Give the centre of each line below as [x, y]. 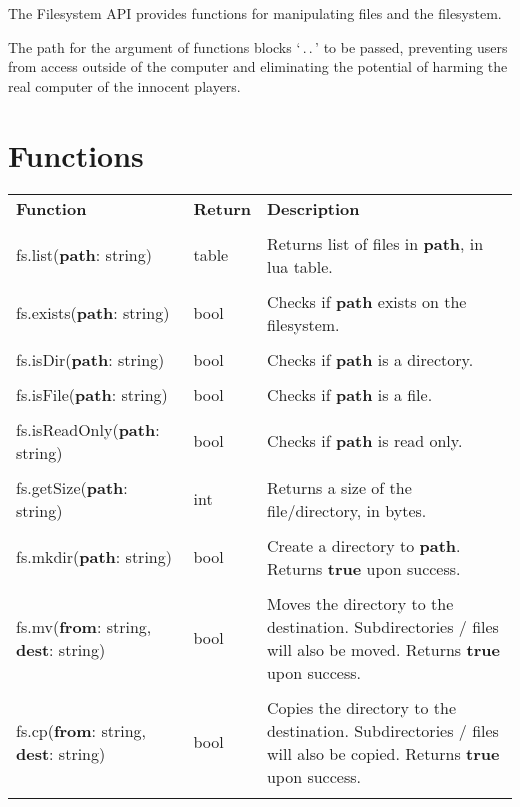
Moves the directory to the [360, 603]
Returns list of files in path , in [375, 243]
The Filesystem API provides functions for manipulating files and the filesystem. [255, 13]
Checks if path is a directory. [370, 359]
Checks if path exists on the [366, 301]
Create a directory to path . [363, 545]
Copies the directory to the [361, 707]
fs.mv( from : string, [84, 626]
